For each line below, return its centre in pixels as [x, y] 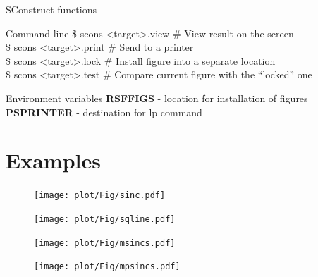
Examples [53, 160]
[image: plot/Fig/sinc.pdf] [100, 196]
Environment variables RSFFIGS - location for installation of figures [157, 98]
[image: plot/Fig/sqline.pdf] [105, 219]
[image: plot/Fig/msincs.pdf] [105, 243]
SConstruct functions [51, 9]
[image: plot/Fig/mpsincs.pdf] [107, 267]
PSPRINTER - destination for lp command [104, 112]
